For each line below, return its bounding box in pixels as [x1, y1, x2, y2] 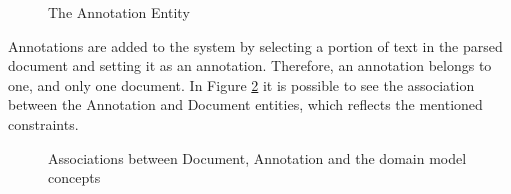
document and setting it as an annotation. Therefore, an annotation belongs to [8, 55, 492, 76]
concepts [48, 167, 101, 188]
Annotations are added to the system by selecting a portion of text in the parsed [8, 35, 503, 56]
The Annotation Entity [48, 2, 190, 22]
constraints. [8, 113, 79, 134]
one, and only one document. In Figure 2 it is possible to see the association [8, 74, 475, 95]
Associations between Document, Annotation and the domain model [48, 147, 467, 168]
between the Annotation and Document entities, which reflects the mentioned [8, 94, 483, 115]
